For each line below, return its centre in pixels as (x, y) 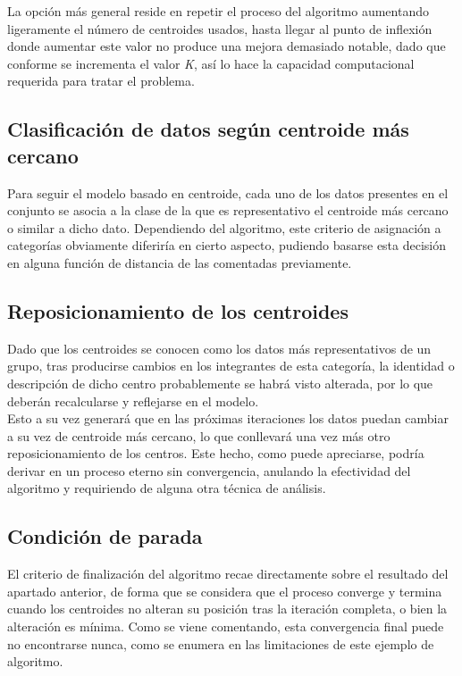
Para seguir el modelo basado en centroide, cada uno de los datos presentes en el (228, 192)
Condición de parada (105, 536)
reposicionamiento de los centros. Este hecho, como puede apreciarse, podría (216, 453)
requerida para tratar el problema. (101, 81)
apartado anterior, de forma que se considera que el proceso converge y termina (225, 591)
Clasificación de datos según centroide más (208, 129)
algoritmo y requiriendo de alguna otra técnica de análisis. (167, 488)
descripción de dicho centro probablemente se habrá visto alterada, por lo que (220, 383)
